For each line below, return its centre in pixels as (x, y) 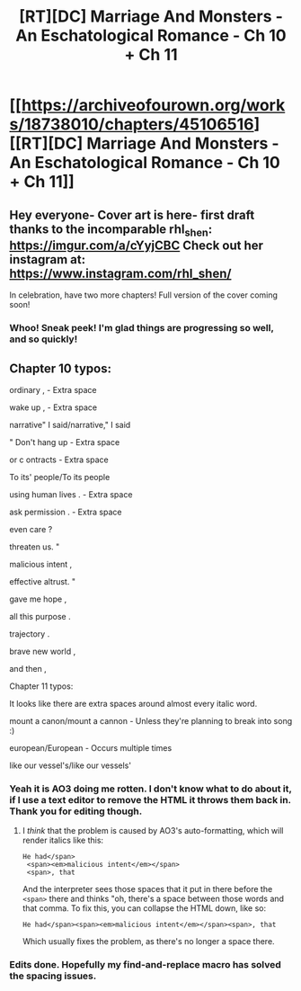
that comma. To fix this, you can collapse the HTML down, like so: (144, 908)
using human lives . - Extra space (71, 494)
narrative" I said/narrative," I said (70, 424)
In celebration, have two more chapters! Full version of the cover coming (144, 295)
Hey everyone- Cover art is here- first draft (132, 214)
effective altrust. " (43, 581)
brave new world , (43, 651)
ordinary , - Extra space (53, 389)
